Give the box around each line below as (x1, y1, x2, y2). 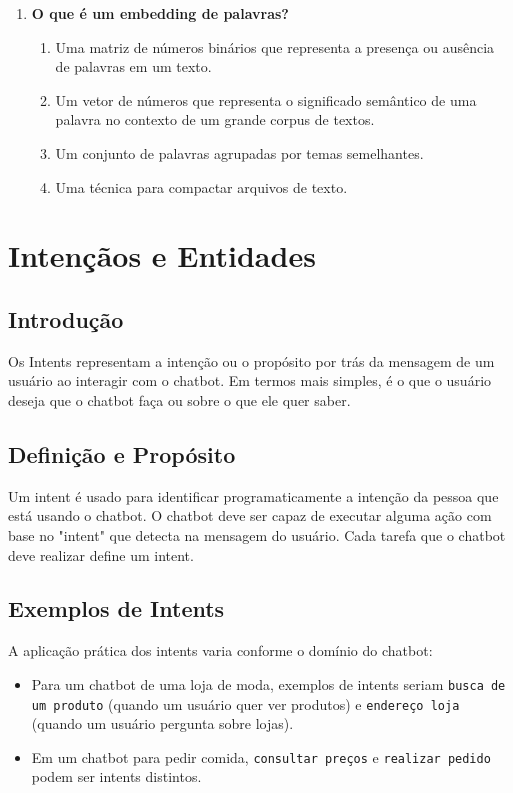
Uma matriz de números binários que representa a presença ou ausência (55, 36, 495, 57)
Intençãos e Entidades (8, 235, 316, 276)
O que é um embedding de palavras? (31, 3, 289, 23)
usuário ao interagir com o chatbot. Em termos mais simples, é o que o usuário (8, 370, 492, 391)
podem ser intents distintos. (31, 766, 202, 787)
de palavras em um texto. (55, 56, 212, 77)
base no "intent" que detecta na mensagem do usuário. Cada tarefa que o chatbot (8, 524, 506, 545)
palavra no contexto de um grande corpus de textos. (55, 109, 375, 130)
